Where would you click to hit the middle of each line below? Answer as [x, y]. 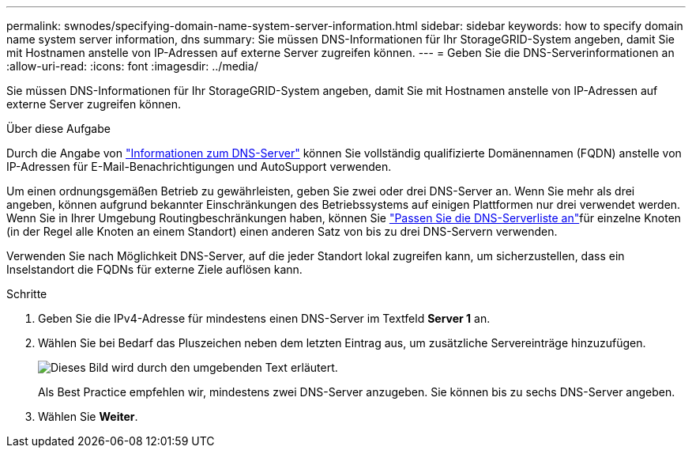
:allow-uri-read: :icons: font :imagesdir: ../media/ [132, 66]
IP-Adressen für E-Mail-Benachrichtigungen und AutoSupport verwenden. [199, 166]
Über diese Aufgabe [58, 129]
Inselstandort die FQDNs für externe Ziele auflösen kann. [154, 269]
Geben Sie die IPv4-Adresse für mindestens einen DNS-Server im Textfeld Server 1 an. [264, 318]
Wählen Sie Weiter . [88, 416]
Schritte [27, 294]
